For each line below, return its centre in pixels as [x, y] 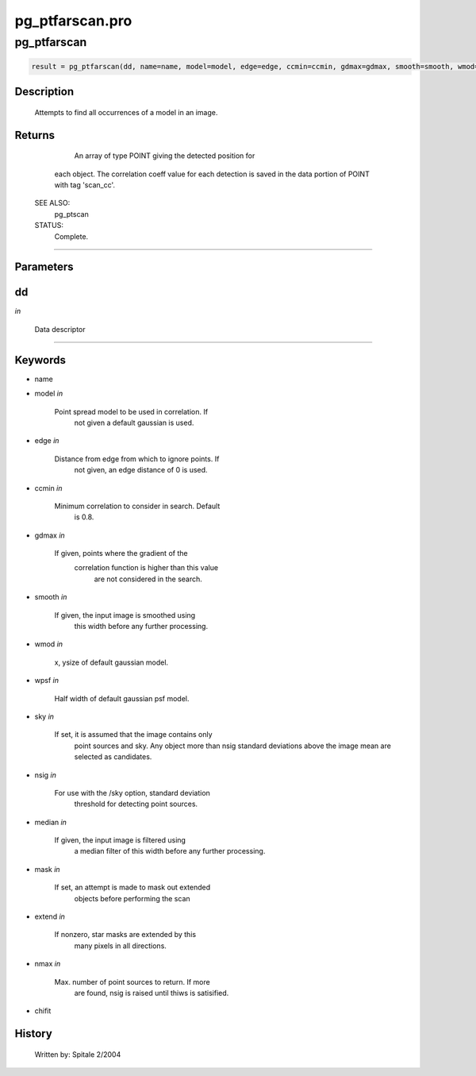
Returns [35, 135]
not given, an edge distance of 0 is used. [141, 470]
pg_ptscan [71, 214]
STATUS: [49, 226]
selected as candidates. [113, 757]
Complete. [71, 236]
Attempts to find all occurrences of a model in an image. [126, 112]
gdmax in [50, 535]
